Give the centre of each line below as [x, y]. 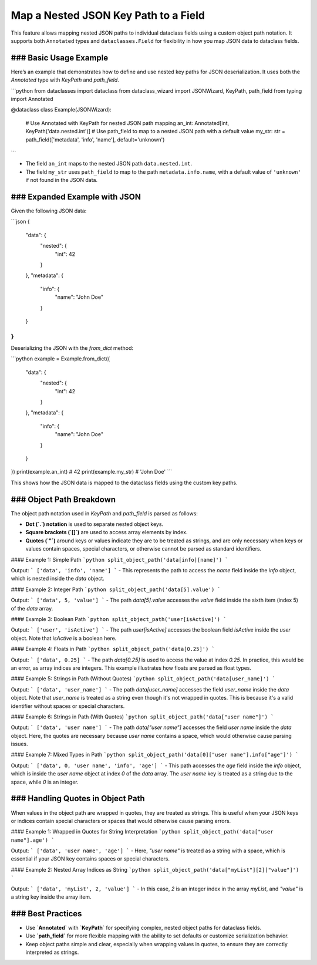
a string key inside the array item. [51, 897]
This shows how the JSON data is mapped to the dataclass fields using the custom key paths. [124, 482]
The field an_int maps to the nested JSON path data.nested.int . [109, 164]
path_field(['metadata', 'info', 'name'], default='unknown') [95, 139]
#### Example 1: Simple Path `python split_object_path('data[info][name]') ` [119, 559]
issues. [20, 744]
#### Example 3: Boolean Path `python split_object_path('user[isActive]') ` [119, 619]
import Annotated [32, 99]
